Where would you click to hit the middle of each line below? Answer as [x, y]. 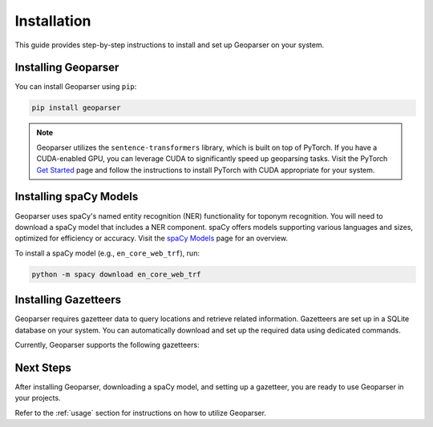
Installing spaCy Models [77, 197]
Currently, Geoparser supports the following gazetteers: [107, 344]
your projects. [38, 398]
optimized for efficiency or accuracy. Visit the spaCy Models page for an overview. [152, 238]
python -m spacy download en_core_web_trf [116, 274]
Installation [53, 21]
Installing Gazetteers [68, 300]
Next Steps [43, 367]
